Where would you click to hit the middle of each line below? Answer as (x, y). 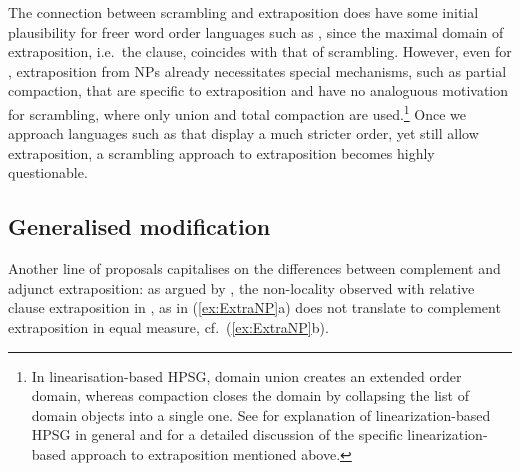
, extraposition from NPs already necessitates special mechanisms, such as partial (257, 70)
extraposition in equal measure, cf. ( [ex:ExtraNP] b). (168, 326)
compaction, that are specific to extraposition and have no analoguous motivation (258, 90)
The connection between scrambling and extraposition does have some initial (243, 12)
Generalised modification (139, 226)
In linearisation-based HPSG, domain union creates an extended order (246, 375)
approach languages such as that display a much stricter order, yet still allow (243, 133)
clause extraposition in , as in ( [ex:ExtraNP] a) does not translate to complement (254, 307)
